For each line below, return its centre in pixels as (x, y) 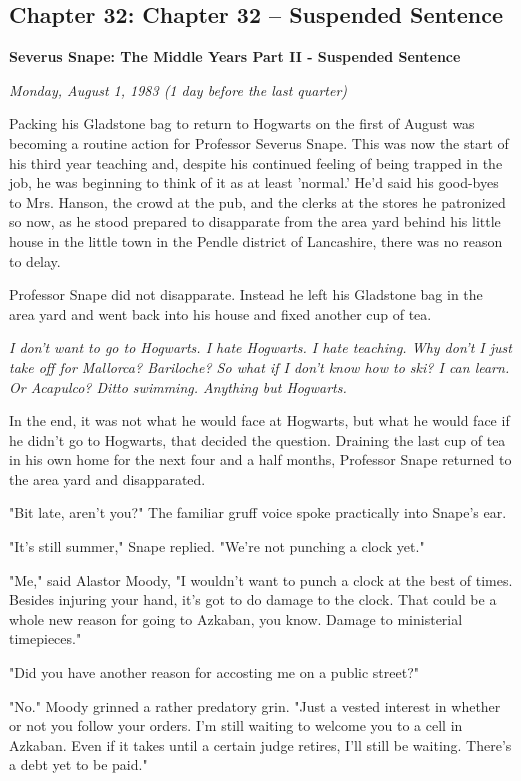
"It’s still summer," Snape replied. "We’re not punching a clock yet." (217, 546)
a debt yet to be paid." (78, 764)
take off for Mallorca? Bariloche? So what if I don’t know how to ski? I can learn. (259, 366)
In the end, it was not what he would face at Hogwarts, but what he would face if (259, 420)
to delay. (35, 260)
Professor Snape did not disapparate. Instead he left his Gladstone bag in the (246, 294)
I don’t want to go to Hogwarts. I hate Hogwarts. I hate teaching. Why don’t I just (260, 347)
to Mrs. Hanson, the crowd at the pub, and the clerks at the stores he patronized (257, 201)
